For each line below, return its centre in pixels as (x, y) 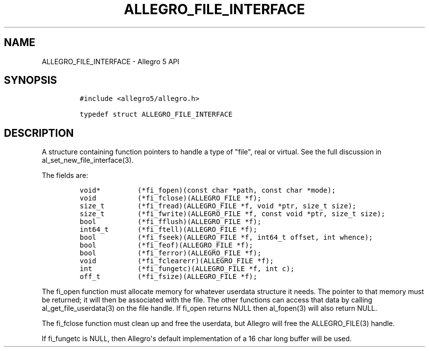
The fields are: (65, 175)
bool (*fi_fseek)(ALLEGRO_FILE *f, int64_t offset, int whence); (226, 238)
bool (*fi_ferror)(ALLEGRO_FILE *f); (170, 253)
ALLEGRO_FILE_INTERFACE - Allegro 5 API (111, 61)
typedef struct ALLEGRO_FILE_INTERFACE (156, 114)
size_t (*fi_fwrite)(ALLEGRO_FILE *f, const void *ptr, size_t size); (232, 214)
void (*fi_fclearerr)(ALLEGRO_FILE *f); (177, 261)
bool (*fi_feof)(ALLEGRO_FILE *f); (166, 245)
